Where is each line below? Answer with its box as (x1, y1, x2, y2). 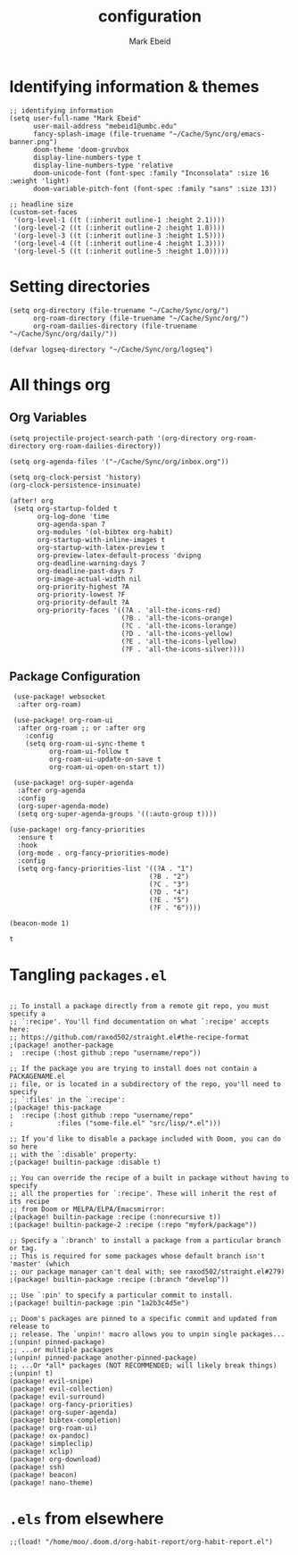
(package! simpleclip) (9, 1440, 94, 1449)
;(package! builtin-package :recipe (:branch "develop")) (9, 1275, 229, 1284)
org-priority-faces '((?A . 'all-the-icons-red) (37, 606, 221, 614)
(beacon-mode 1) (9, 919, 70, 928)
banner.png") (9, 137, 58, 146)
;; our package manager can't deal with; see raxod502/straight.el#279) (9, 1267, 286, 1276)
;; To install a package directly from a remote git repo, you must (9, 1002, 269, 1011)
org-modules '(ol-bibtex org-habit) (37, 527, 174, 537)
